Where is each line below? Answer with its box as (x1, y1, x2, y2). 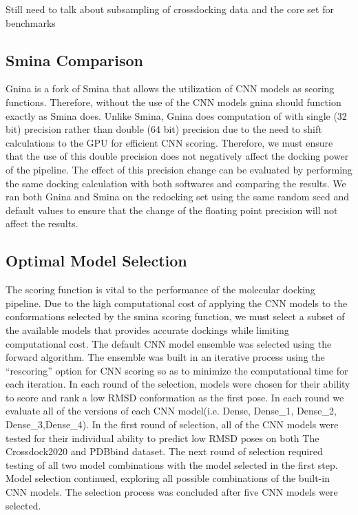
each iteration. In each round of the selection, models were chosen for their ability (6, 377, 350, 391)
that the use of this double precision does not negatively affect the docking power (6, 149, 349, 163)
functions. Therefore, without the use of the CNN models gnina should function (6, 94, 341, 109)
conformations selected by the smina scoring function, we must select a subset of (6, 309, 345, 324)
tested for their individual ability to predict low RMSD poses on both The (6, 430, 319, 445)
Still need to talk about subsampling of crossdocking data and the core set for (6, 2, 334, 16)
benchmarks (6, 15, 56, 30)
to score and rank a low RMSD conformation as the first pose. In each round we (6, 390, 344, 404)
